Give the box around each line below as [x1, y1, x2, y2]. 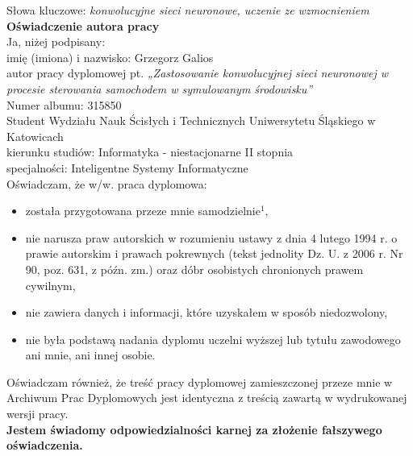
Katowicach [6, 127, 64, 144]
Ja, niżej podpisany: [6, 33, 106, 50]
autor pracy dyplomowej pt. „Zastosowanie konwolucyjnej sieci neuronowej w [6, 64, 389, 81]
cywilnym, [25, 276, 76, 293]
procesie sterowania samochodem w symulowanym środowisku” [6, 80, 313, 97]
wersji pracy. [6, 405, 69, 422]
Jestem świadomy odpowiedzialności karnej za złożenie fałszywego [6, 421, 382, 437]
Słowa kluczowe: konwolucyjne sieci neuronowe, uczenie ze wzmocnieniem [6, 2, 369, 18]
